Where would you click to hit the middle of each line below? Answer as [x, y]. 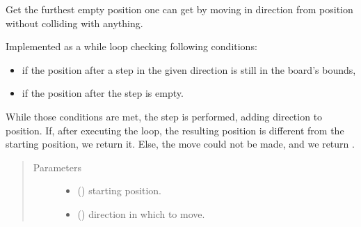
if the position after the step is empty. [103, 93]
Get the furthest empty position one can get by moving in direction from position [179, 9]
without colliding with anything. [74, 23]
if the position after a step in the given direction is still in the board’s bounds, [189, 69]
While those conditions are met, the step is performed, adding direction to [164, 116]
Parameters [57, 167]
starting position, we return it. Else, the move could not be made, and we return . [180, 144]
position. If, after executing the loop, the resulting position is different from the [175, 130]
